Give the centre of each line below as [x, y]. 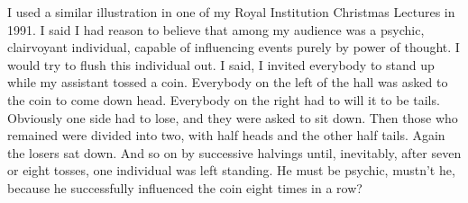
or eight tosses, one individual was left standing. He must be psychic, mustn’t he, [231, 170]
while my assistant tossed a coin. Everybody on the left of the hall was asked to [228, 82]
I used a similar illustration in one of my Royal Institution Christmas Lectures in [231, 12]
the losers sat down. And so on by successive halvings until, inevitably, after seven [234, 152]
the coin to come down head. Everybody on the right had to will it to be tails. [224, 99]
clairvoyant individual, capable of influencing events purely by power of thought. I [234, 47]
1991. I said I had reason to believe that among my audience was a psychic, [216, 29]
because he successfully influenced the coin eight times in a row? [185, 187]
